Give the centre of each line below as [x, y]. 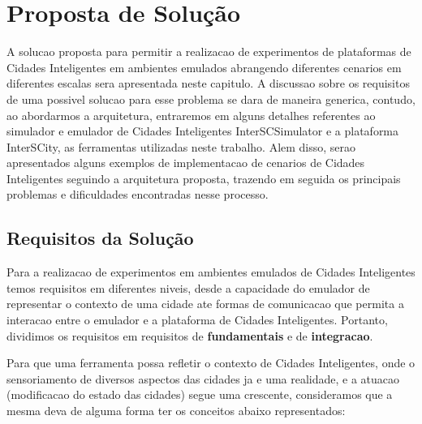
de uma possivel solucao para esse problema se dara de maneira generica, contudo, [211, 99]
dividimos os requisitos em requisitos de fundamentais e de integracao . [190, 335]
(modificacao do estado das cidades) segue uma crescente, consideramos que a [200, 394]
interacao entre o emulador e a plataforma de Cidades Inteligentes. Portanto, [197, 320]
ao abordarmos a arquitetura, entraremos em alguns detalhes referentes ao [191, 115]
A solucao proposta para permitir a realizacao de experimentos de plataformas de [209, 51]
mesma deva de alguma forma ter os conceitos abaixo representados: [176, 411]
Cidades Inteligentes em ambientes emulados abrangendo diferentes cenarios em [204, 67]
